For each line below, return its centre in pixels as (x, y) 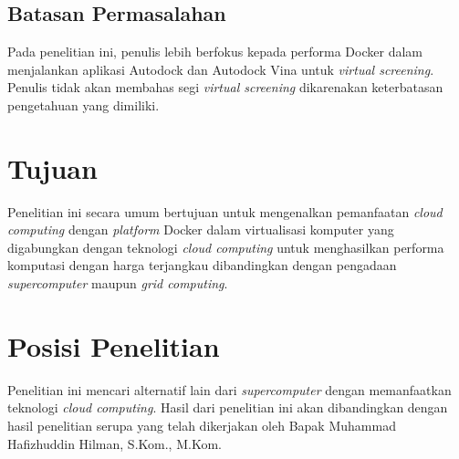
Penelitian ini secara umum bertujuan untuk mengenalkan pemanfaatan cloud (225, 211)
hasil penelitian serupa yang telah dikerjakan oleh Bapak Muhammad (202, 425)
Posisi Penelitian (114, 345)
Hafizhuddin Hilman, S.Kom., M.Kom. (115, 443)
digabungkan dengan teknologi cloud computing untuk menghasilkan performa (226, 247)
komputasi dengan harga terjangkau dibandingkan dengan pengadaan (202, 265)
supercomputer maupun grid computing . (118, 283)
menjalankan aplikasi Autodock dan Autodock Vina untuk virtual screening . (221, 69)
